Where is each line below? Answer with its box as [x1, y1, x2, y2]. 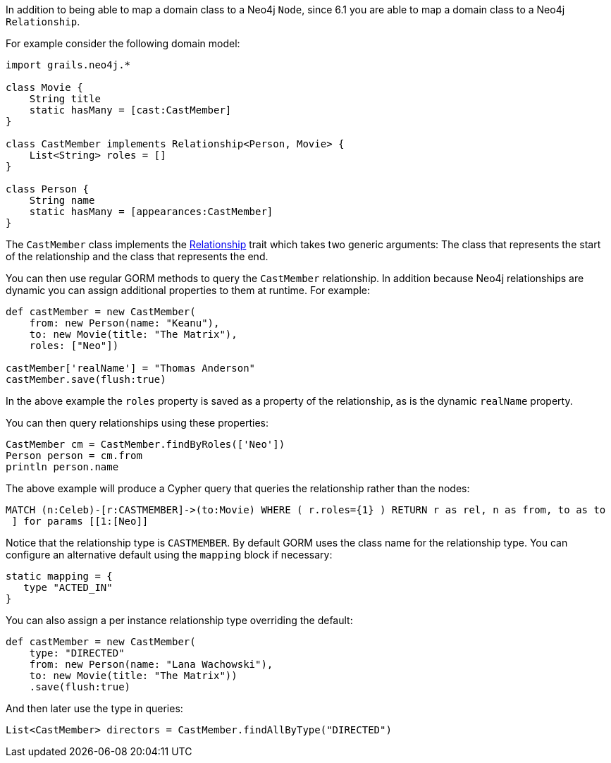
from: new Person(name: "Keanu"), [29, 317, 220, 329]
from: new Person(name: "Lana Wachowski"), [29, 659, 273, 670]
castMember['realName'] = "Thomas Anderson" [6, 362, 256, 374]
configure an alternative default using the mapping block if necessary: [6, 549, 333, 561]
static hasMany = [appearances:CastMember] [29, 206, 273, 217]
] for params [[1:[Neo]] [11, 515, 149, 527]
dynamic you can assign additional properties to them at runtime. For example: [6, 284, 371, 296]
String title [29, 93, 101, 104]
